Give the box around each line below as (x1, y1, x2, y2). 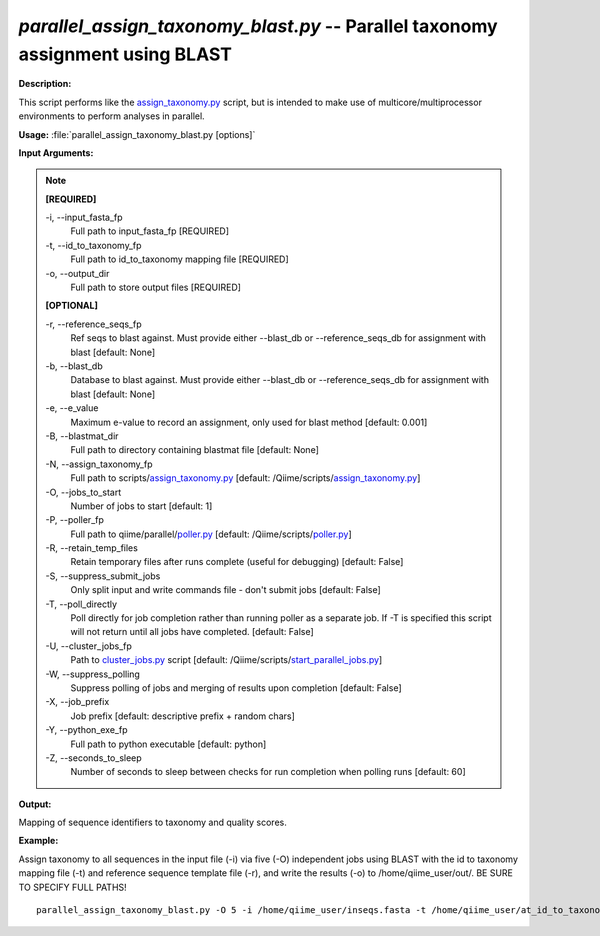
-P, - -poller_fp (45, 514, 105, 526)
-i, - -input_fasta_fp (45, 211, 124, 224)
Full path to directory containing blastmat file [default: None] (70, 444, 320, 456)
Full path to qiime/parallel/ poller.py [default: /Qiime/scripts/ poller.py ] (70, 528, 352, 540)
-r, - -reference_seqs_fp (45, 318, 142, 330)
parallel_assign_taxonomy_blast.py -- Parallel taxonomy (18, 15, 499, 37)
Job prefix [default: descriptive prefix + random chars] (70, 710, 295, 722)
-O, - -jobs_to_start (45, 486, 122, 498)
